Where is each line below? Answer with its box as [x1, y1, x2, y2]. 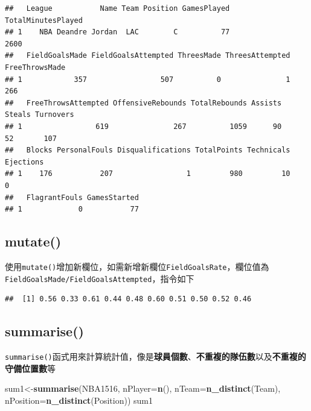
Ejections [5, 157, 44, 166]
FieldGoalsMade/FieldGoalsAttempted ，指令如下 [5, 272, 194, 284]
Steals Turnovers [5, 110, 74, 119]
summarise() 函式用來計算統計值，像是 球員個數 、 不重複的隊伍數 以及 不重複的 [5, 350, 306, 362]
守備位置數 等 [5, 362, 56, 374]
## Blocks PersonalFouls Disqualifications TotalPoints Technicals [5, 146, 290, 155]
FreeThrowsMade [5, 63, 66, 72]
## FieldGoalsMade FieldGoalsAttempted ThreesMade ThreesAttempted [5, 51, 290, 60]
